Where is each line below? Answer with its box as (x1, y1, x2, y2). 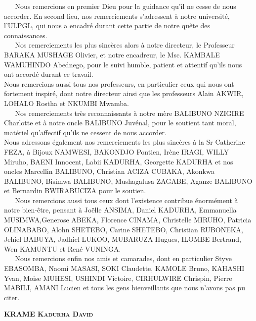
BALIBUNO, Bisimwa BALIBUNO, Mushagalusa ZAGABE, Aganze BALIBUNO (4, 175, 253, 186)
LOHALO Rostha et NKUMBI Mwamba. (4, 98, 129, 108)
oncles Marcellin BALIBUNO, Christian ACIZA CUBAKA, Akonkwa (4, 166, 214, 176)
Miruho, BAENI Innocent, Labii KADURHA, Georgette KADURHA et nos (4, 156, 233, 166)
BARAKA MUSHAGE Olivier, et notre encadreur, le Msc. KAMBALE (4, 49, 220, 59)
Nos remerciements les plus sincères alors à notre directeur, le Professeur (15, 40, 235, 50)
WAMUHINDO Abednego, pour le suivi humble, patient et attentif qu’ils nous (4, 59, 242, 69)
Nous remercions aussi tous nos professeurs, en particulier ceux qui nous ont (4, 78, 234, 89)
